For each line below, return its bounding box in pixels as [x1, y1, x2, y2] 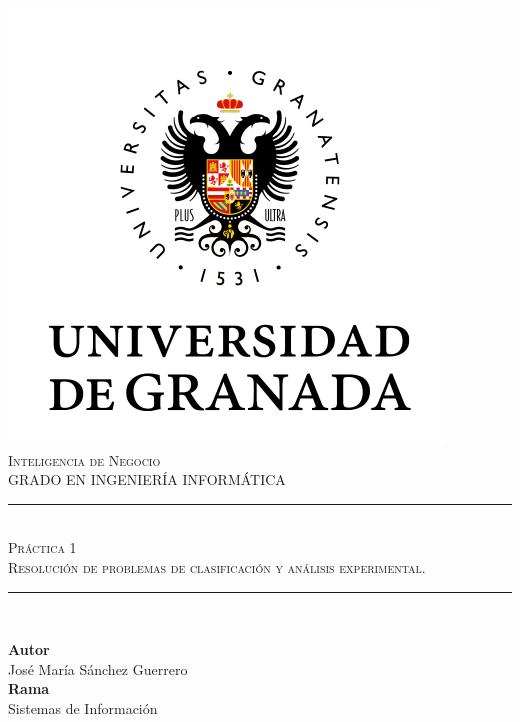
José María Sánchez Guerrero [8, 658, 188, 679]
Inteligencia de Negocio [8, 449, 161, 470]
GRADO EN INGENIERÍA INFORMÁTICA [8, 469, 286, 490]
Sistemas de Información [8, 697, 158, 718]
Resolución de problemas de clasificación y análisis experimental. [8, 556, 426, 577]
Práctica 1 [8, 537, 77, 558]
